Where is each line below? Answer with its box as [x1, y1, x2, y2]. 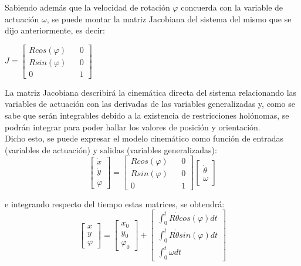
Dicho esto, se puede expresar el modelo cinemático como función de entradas [5, 132, 284, 144]
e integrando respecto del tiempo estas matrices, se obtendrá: [5, 197, 225, 210]
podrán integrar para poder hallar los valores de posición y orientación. [5, 120, 261, 133]
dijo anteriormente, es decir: [5, 24, 105, 36]
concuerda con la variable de [181, 1, 283, 13]
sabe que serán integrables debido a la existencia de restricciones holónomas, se [5, 109, 289, 122]
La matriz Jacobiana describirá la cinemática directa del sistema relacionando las [5, 86, 297, 98]
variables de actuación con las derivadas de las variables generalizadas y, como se [5, 97, 295, 110]
